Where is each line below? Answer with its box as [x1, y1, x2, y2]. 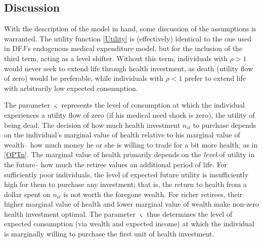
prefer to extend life [185, 73, 246, 83]
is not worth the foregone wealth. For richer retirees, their [63, 188, 243, 199]
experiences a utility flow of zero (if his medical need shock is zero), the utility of [4, 109, 255, 120]
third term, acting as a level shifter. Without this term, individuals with [4, 53, 228, 63]
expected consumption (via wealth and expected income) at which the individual [4, 218, 254, 229]
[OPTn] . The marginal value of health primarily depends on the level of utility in [4, 149, 255, 160]
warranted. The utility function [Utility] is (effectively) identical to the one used [4, 33, 252, 43]
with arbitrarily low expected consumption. [4, 82, 138, 93]
